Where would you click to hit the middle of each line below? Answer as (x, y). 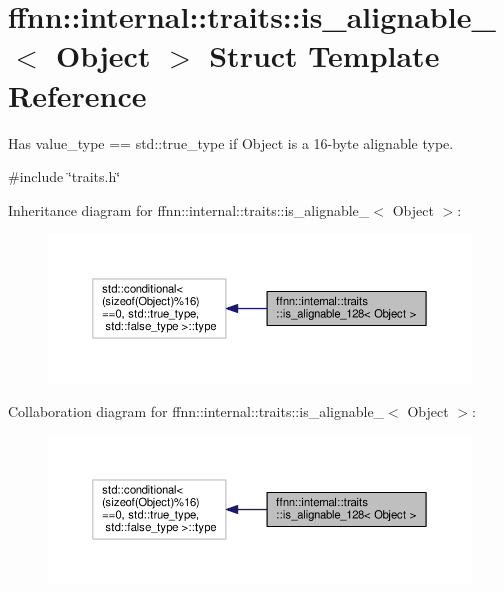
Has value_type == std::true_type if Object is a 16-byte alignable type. (231, 142)
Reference (77, 94)
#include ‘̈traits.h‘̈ (64, 176)
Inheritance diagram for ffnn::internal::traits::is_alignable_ (189, 209)
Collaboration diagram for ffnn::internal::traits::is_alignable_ (196, 410)
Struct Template (324, 55)
